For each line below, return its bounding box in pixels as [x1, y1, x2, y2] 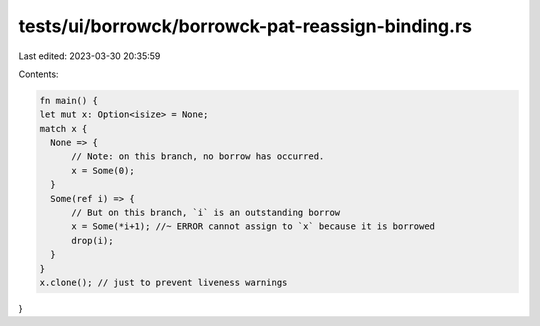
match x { [39, 123, 88, 134]
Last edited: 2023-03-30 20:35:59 [18, 50, 161, 62]
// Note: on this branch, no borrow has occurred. [71, 151, 325, 162]
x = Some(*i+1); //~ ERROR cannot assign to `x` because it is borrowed [71, 221, 435, 232]
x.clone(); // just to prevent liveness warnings [39, 277, 288, 288]
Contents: [18, 68, 59, 80]
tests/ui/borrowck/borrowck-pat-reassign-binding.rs [18, 15, 472, 37]
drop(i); [71, 235, 114, 246]
